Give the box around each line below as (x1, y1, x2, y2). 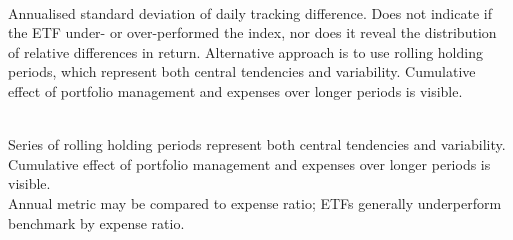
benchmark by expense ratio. (8, 212, 185, 233)
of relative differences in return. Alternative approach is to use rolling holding (8, 41, 483, 62)
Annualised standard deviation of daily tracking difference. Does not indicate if (8, 2, 492, 23)
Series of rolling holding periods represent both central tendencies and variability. (8, 134, 506, 155)
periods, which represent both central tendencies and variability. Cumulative (8, 61, 476, 82)
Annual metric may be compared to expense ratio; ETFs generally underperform (8, 192, 502, 213)
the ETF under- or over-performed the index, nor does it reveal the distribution (8, 22, 497, 43)
